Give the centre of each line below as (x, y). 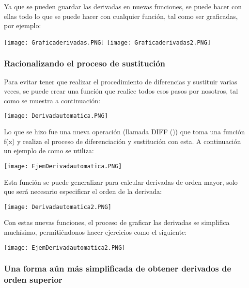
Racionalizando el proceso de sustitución (85, 63)
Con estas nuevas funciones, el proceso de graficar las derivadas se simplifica (117, 222)
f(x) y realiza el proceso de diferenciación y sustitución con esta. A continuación (123, 141)
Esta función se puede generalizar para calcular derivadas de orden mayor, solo (121, 182)
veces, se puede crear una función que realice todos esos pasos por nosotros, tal (121, 91)
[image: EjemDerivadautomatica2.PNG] (65, 248)
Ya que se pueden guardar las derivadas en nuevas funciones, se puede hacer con (123, 6)
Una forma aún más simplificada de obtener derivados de (118, 268)
